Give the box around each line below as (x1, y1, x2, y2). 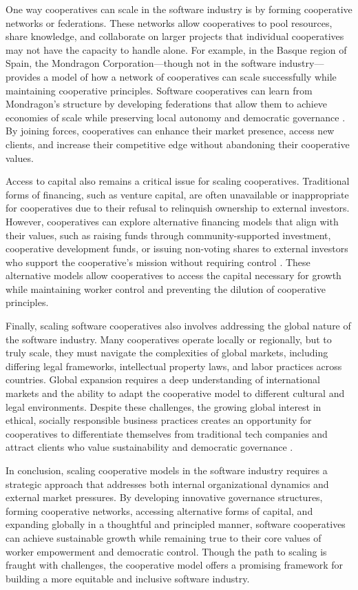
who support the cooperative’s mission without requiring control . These (6, 254, 310, 269)
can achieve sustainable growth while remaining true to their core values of (6, 530, 322, 545)
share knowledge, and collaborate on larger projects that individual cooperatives (6, 29, 344, 43)
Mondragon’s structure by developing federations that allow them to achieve (6, 96, 328, 111)
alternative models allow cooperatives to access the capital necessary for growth (6, 268, 341, 283)
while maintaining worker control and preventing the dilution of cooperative (6, 281, 326, 296)
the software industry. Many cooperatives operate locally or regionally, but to (6, 332, 332, 346)
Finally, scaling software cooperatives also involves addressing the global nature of (6, 318, 351, 333)
